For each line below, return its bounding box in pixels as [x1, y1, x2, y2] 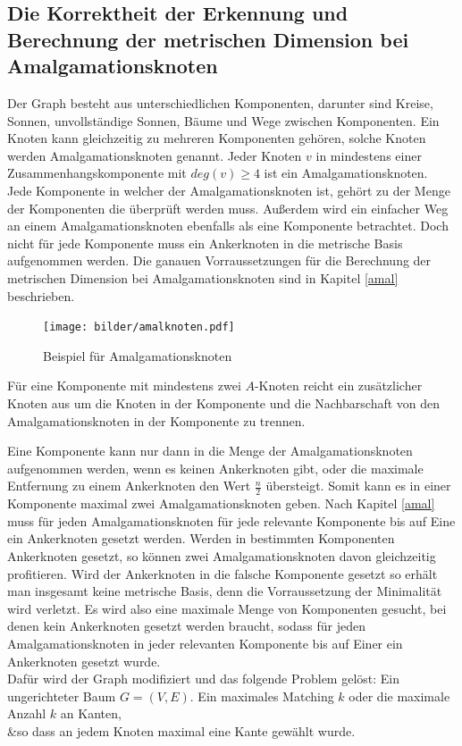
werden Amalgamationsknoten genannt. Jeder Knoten [7, 146, 302, 164]
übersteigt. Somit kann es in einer [265, 476, 451, 495]
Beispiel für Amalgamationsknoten [43, 346, 232, 365]
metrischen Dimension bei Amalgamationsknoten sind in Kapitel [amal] [7, 268, 399, 287]
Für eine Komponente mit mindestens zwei [7, 376, 241, 395]
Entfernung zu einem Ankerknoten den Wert [7, 476, 251, 495]
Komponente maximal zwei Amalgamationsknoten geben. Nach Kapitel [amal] [7, 494, 435, 513]
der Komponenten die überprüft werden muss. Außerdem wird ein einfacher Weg [7, 198, 449, 217]
